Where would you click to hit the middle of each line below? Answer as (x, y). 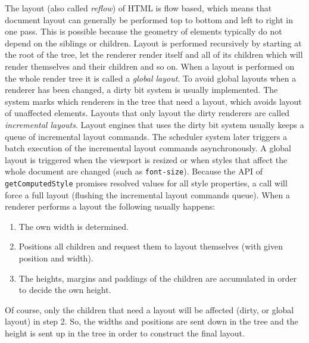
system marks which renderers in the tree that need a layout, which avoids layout (153, 101)
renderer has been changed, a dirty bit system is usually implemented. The (141, 90)
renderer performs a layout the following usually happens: (110, 206)
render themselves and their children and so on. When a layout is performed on (150, 66)
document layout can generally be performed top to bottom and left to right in (149, 19)
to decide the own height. (65, 290)
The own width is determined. (74, 226)
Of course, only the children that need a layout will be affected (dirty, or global (149, 309)
